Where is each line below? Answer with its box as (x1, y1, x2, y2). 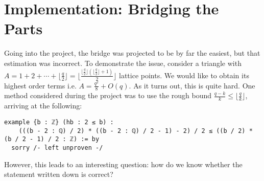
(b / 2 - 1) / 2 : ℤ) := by (4, 135, 100, 143)
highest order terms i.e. (4, 80, 77, 90)
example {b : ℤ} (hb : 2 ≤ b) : (4, 118, 114, 126)
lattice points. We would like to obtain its (119, 70, 249, 80)
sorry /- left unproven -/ (11, 144, 103, 151)
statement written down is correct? (4, 169, 113, 179)
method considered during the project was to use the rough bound (4, 90, 212, 101)
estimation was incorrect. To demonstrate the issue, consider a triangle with (4, 57, 242, 68)
